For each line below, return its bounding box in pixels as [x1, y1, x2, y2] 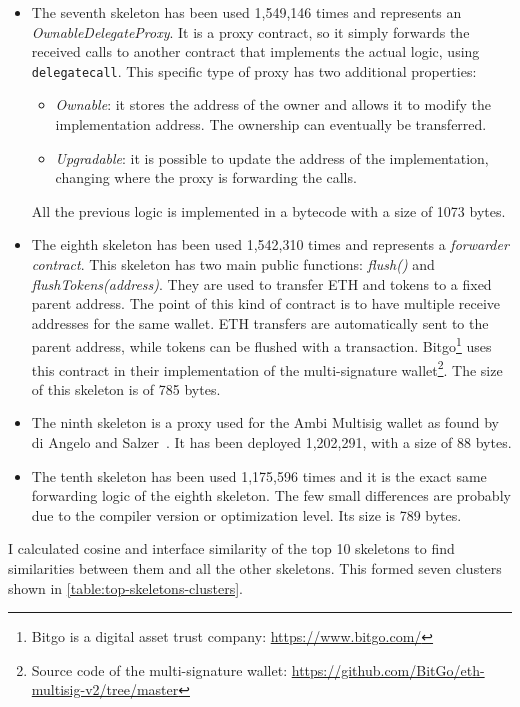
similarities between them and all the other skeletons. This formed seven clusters [8, 558, 502, 579]
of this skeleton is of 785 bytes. [31, 378, 221, 399]
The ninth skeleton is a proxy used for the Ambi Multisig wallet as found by [31, 412, 499, 433]
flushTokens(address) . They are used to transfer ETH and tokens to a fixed [31, 273, 492, 294]
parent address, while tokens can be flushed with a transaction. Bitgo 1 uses [31, 333, 492, 357]
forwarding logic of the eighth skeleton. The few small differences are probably [31, 485, 511, 506]
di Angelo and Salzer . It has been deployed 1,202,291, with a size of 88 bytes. [31, 432, 512, 453]
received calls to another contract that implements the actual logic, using [31, 41, 480, 62]
